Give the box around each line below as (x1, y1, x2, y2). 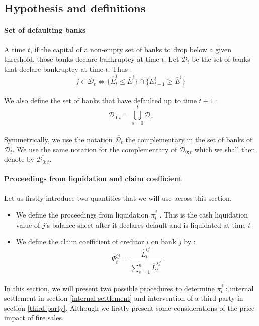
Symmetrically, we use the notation (4, 134, 113, 144)
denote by (4, 154, 34, 164)
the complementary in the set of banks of (125, 134, 252, 144)
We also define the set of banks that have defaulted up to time (4, 95, 197, 105)
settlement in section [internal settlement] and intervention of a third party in (4, 293, 243, 303)
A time (4, 44, 26, 54)
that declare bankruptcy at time (4, 63, 103, 74)
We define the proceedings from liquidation (16, 209, 149, 220)
